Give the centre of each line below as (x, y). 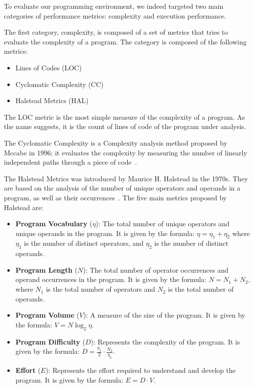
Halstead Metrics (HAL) (52, 100)
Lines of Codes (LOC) (48, 67)
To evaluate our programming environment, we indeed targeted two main (114, 6)
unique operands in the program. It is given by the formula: (105, 233)
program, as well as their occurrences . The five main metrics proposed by (115, 197)
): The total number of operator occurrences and (156, 269)
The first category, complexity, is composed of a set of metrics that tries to (116, 32)
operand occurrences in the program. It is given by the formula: (111, 279)
